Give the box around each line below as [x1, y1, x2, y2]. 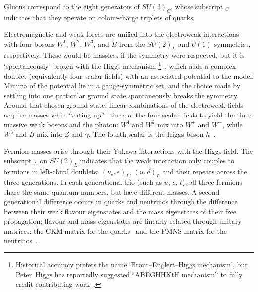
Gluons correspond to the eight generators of [4, 1, 140, 11]
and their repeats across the [162, 166, 247, 176]
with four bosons [4, 38, 55, 49]
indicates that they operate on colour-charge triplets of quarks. [4, 12, 195, 22]
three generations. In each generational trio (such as [4, 176, 162, 187]
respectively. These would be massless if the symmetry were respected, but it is [4, 49, 245, 59]
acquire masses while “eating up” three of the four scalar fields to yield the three [4, 110, 253, 119]
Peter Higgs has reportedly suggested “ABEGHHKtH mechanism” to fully [15, 269, 243, 279]
